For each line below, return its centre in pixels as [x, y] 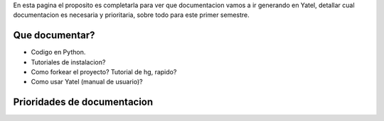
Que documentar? [54, 35]
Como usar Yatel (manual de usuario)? [87, 82]
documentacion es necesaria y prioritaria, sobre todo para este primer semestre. [132, 15]
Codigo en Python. [58, 52]
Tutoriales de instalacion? [68, 62]
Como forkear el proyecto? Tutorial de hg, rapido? [104, 72]
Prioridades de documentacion [83, 102]
